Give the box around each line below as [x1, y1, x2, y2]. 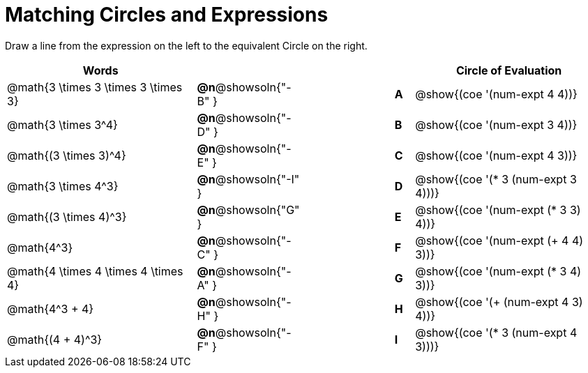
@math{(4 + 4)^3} [7, 332, 103, 347]
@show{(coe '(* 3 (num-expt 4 [415, 325, 578, 340]
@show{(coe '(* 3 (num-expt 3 [415, 172, 577, 186]
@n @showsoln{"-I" [197, 172, 300, 186]
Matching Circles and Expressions [5, 3, 329, 26]
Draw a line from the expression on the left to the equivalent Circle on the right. [5, 39, 368, 52]
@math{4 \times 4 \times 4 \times [7, 264, 183, 278]
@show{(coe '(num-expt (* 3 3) [415, 202, 581, 217]
